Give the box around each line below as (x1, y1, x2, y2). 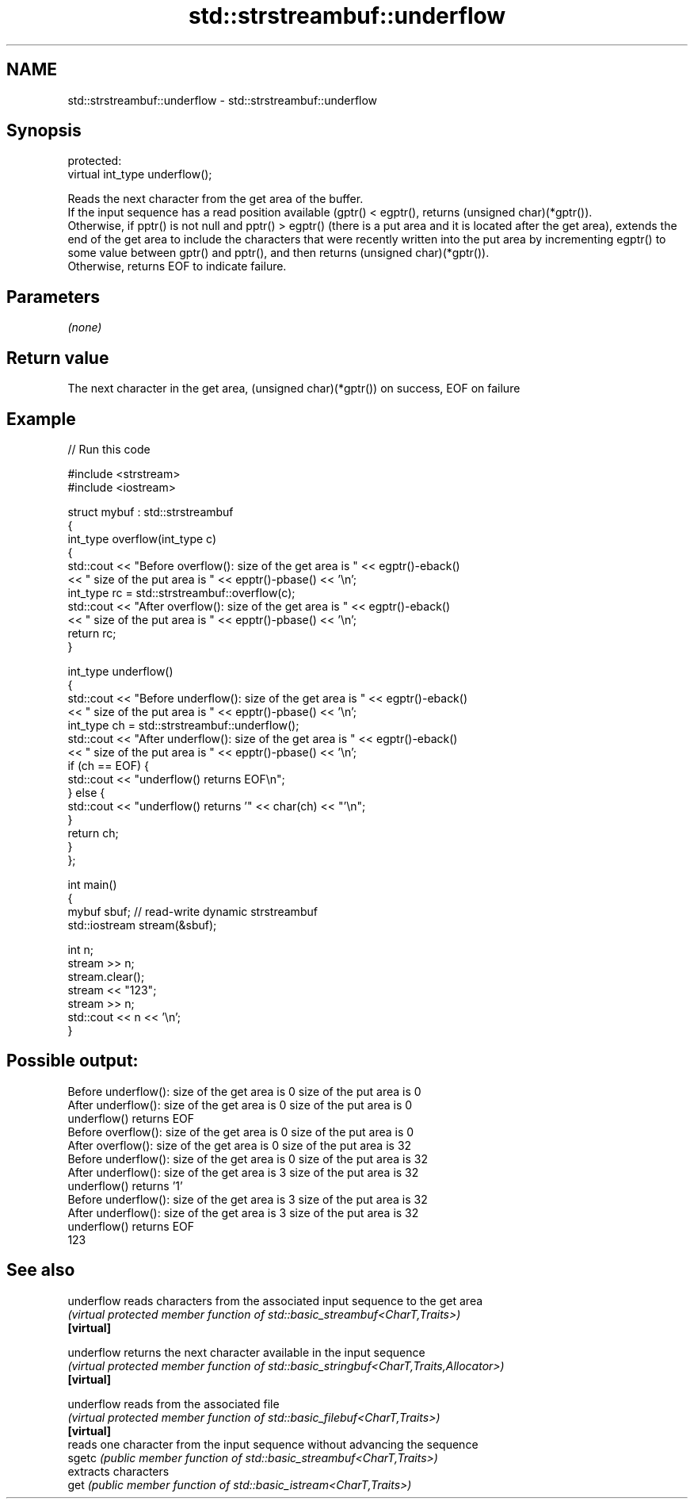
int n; (67, 942, 94, 956)
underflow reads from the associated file (67, 1396, 280, 1411)
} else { (67, 785, 105, 799)
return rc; (67, 626, 116, 640)
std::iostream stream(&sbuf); (67, 917, 217, 932)
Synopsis (6, 121, 82, 141)
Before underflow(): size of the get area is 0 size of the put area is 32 (67, 1151, 428, 1166)
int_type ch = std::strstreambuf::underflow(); (67, 718, 299, 732)
